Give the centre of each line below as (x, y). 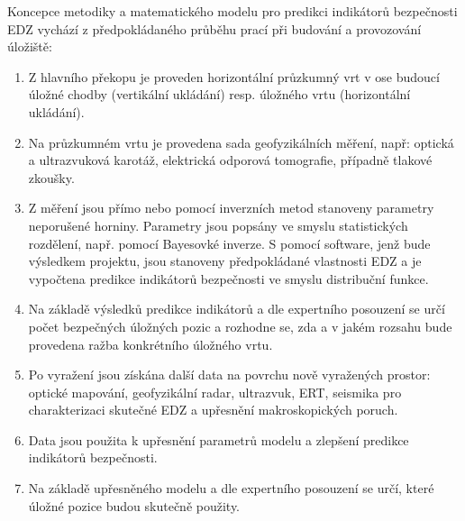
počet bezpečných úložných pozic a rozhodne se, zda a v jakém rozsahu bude (240, 326)
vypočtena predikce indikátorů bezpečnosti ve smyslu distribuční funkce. (228, 278)
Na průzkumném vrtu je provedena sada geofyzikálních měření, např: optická (241, 142)
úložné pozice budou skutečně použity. (134, 505)
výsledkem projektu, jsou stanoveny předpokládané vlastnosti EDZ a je (225, 261)
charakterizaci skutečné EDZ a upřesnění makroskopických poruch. (213, 410)
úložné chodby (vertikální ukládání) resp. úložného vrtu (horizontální (219, 94)
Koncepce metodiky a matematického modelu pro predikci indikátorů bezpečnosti (232, 11)
